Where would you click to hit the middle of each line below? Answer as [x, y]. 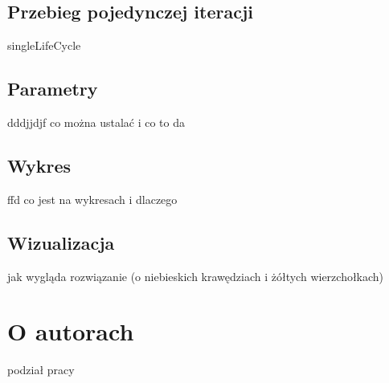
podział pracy [41, 370]
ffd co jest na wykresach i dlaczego [92, 199]
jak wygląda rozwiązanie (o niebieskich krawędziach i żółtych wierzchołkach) [196, 276]
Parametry [53, 89]
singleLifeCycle [44, 45]
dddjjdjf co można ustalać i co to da [96, 122]
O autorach [71, 331]
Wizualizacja [61, 242]
